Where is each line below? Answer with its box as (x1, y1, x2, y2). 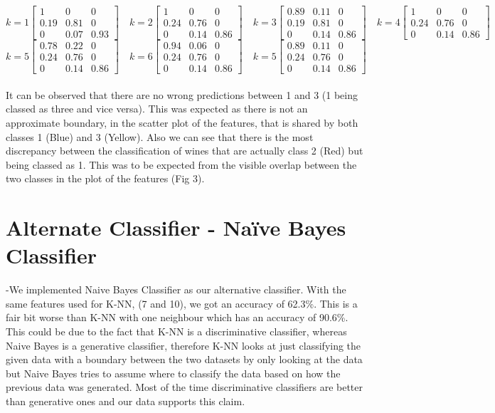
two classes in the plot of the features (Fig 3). (6, 171, 205, 186)
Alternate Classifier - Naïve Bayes (6, 213, 346, 242)
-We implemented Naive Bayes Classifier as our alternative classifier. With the (6, 282, 346, 297)
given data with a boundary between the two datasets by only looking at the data (6, 352, 363, 367)
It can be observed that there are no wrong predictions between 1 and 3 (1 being (6, 87, 358, 102)
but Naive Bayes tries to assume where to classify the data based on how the (6, 365, 341, 380)
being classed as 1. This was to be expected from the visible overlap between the (6, 157, 357, 172)
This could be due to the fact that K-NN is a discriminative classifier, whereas (6, 324, 347, 339)
